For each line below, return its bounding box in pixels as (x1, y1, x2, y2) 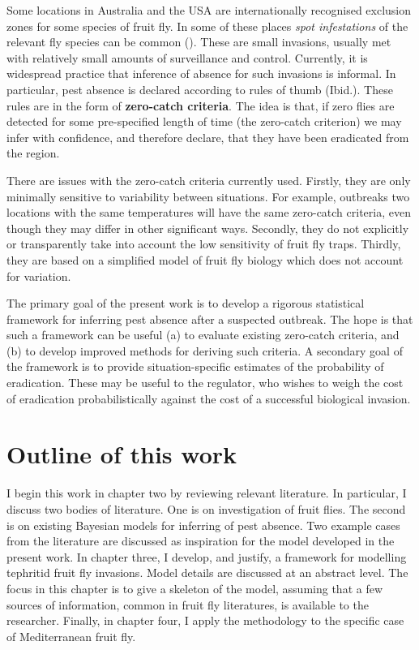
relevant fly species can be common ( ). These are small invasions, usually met (6, 33, 391, 50)
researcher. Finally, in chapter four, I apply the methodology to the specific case (6, 612, 404, 629)
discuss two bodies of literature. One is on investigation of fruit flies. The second (6, 500, 406, 517)
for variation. (6, 267, 71, 284)
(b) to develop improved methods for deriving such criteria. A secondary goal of (6, 342, 403, 359)
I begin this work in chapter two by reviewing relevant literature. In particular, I (6, 484, 407, 501)
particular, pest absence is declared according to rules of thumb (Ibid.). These (6, 80, 393, 97)
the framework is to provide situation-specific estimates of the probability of (6, 358, 384, 375)
